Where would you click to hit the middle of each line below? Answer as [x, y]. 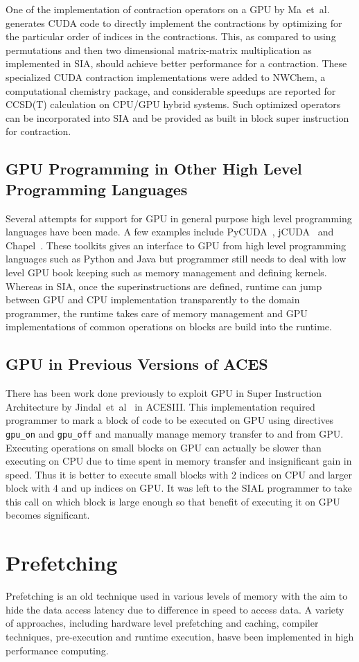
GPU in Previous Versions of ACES [137, 364]
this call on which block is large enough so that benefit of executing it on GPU [173, 501]
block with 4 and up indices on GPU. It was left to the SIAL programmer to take [179, 488]
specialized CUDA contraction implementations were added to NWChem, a [166, 77]
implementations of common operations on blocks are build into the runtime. [169, 326]
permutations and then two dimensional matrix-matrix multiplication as [159, 50]
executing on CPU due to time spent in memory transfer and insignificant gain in [179, 461]
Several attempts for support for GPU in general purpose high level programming [179, 218]
